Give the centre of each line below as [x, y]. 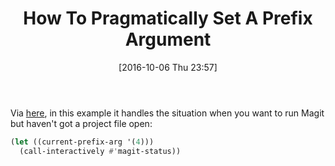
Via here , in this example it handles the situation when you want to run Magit [167, 113]
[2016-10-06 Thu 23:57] [168, 67]
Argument [168, 39]
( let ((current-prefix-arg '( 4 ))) [82, 142]
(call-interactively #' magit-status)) [100, 151]
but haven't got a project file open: [81, 123]
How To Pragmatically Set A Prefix [168, 18]
